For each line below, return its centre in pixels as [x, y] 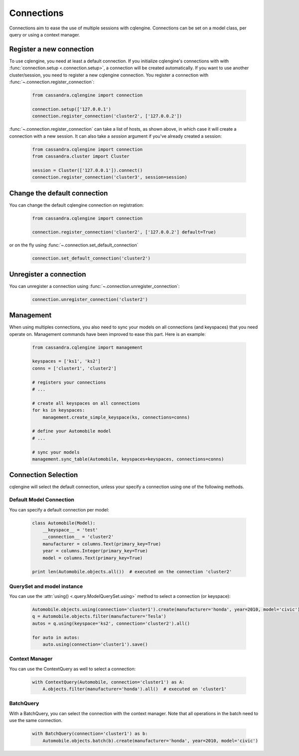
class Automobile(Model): [64, 523]
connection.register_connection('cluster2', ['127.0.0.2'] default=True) [124, 232]
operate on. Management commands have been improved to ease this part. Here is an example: [108, 334]
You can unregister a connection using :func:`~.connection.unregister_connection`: [94, 286]
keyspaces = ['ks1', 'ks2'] [66, 361]
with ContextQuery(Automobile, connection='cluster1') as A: [108, 682]
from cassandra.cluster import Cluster [81, 156]
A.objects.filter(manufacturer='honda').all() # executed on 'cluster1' [135, 689]
